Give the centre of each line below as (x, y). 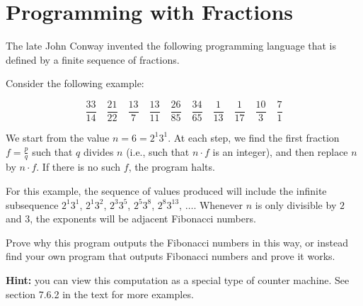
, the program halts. (172, 167)
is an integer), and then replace (280, 151)
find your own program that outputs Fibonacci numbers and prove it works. (171, 256)
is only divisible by (296, 204)
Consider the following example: (75, 83)
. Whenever (218, 204)
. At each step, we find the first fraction (254, 137)
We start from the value (58, 137)
